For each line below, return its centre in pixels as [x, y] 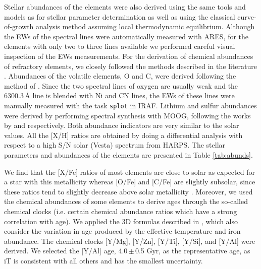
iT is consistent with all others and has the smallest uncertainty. [103, 260]
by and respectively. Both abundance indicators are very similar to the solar [122, 125]
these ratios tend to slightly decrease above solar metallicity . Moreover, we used [128, 191]
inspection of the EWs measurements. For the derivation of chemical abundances [129, 56]
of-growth [19, 26]
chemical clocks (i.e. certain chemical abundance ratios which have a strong [121, 211]
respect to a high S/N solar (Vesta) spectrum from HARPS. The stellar [115, 145]
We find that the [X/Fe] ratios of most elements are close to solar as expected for [129, 172]
